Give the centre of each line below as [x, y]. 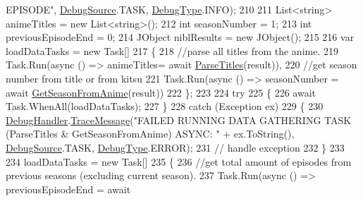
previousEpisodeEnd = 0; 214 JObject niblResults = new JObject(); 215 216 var [180, 37]
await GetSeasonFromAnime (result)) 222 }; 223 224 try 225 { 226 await [161, 92]
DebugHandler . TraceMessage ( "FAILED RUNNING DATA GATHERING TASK [179, 120]
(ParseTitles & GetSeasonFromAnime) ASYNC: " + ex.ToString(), [150, 134]
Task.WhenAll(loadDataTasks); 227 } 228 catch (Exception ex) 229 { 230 [165, 106]
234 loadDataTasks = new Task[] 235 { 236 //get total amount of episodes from [179, 161]
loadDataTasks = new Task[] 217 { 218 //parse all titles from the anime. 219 [172, 50]
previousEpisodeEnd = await [68, 189]
